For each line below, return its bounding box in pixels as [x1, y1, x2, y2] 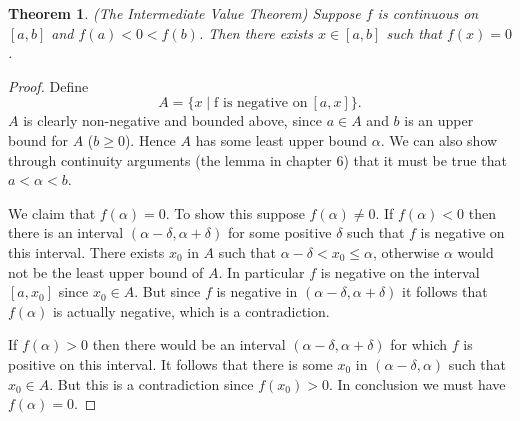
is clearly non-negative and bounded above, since [23, 110, 323, 131]
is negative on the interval [320, 261, 480, 282]
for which [390, 334, 448, 355]
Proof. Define [8, 75, 89, 96]
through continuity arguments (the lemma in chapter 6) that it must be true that [8, 149, 507, 170]
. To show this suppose [165, 202, 305, 223]
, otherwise [372, 241, 440, 262]
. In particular [218, 261, 305, 282]
